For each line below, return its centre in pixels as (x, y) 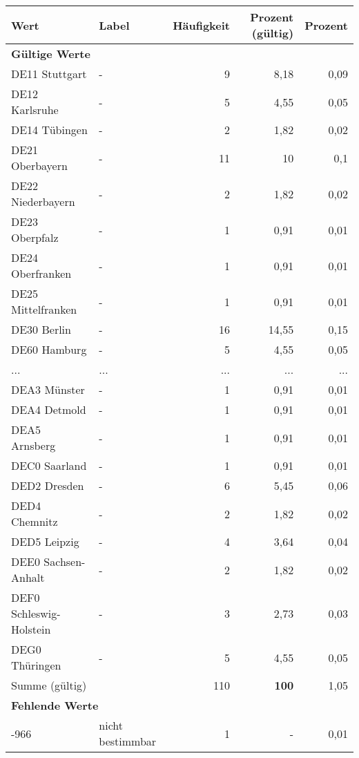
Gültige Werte (51, 54)
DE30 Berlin (41, 329)
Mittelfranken (44, 309)
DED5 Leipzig (45, 541)
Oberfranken (41, 273)
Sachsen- (65, 561)
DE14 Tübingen (49, 130)
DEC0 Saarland (49, 465)
